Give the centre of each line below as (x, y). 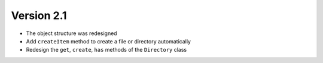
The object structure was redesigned (71, 33)
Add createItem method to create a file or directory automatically (109, 41)
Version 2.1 (39, 15)
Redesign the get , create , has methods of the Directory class (106, 50)
